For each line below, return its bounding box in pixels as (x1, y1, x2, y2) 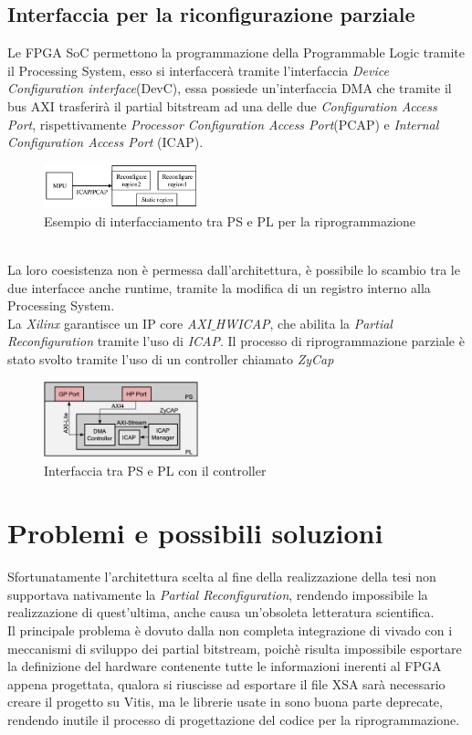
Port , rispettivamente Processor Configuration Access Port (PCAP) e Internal (7, 114, 439, 133)
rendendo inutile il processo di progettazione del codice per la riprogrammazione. (7, 709, 460, 729)
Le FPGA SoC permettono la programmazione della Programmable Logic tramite (7, 43, 466, 62)
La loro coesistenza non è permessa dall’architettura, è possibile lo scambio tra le (7, 260, 460, 278)
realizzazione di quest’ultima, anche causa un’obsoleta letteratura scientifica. (7, 603, 435, 622)
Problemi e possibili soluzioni (7, 514, 383, 551)
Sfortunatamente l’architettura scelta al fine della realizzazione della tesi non (7, 567, 436, 586)
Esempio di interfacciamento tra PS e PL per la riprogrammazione (44, 211, 416, 230)
